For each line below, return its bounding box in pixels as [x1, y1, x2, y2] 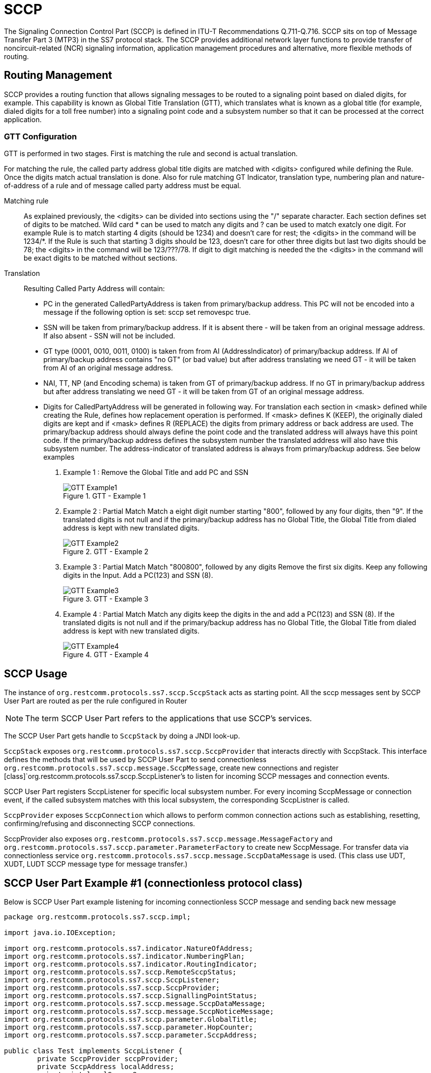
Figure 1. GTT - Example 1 [63, 492, 146, 501]
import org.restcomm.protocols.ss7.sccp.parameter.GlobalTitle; [4, 1015, 258, 1024]
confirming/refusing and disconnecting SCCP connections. [4, 819, 195, 828]
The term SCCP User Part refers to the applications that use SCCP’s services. [25, 713, 312, 724]
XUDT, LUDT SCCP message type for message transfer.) [4, 860, 188, 869]
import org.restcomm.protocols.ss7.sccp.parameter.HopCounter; [4, 1023, 253, 1032]
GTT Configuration [4, 131, 77, 141]
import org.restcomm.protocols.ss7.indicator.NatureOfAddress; [4, 944, 253, 953]
